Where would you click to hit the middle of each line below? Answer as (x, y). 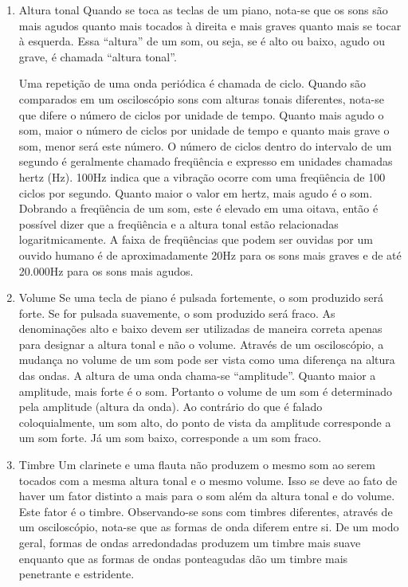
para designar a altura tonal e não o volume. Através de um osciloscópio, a (201, 344)
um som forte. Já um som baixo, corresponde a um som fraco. (170, 438)
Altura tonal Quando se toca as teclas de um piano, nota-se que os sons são (203, 10)
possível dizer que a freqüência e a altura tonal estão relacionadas (178, 223)
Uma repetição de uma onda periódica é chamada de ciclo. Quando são (192, 83)
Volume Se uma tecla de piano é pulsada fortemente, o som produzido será (201, 297)
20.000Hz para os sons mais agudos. (106, 270)
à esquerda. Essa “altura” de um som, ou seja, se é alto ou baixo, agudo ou (202, 41)
